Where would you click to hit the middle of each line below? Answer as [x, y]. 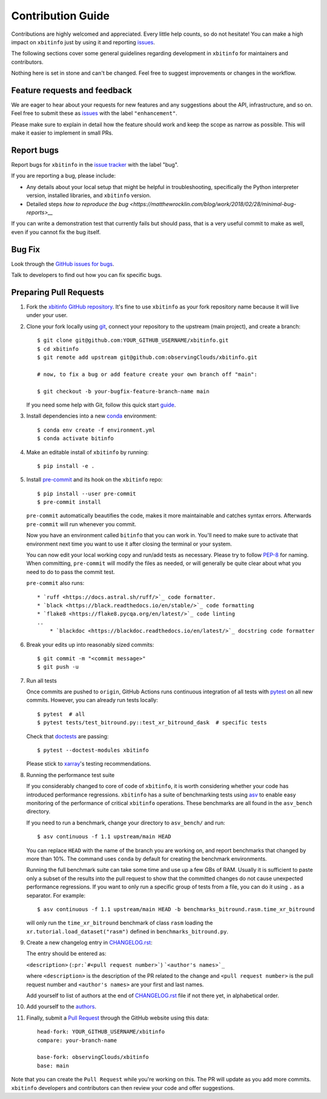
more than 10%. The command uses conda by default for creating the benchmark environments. [147, 858]
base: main [53, 1066]
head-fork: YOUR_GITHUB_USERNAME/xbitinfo [101, 1032]
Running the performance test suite [71, 775]
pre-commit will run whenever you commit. [81, 524]
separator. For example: [56, 895]
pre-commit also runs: [55, 583]
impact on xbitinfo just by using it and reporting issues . [83, 42]
